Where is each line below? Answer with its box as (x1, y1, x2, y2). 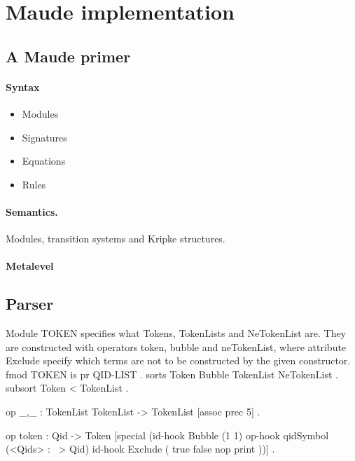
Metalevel (6, 259, 54, 273)
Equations (22, 153, 66, 168)
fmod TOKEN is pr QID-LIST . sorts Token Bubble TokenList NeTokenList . (6, 366, 338, 381)
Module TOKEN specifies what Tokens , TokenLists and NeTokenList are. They (6, 326, 347, 340)
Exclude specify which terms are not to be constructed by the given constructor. (6, 353, 351, 368)
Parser (6, 293, 54, 315)
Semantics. (6, 204, 58, 219)
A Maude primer (6, 45, 131, 67)
